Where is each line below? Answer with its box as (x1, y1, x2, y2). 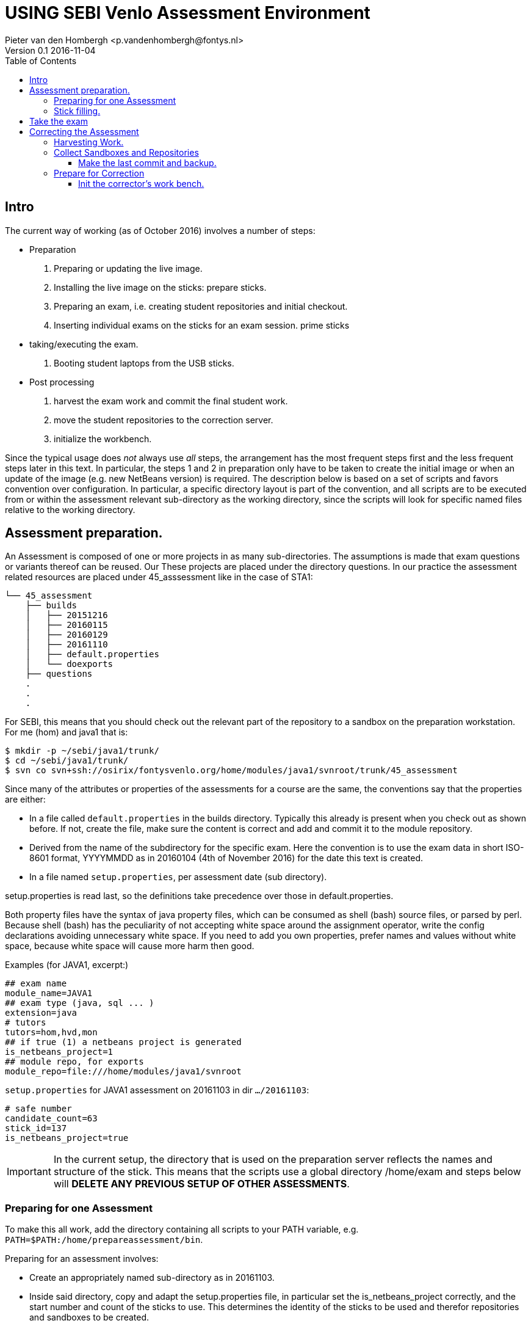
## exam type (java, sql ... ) (5, 998, 154, 1008)
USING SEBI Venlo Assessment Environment (5, 2, 370, 23)
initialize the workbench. (54, 433, 152, 444)
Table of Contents (5, 55, 77, 66)
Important (7, 1165, 51, 1178)
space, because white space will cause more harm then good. (5, 941, 255, 952)
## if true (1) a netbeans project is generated (5, 1037, 242, 1047)
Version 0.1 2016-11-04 (5, 45, 96, 56)
